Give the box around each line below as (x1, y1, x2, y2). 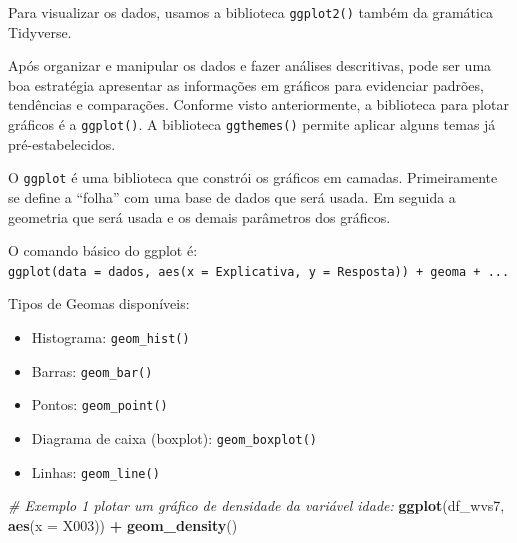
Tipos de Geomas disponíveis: (8, 293, 190, 314)
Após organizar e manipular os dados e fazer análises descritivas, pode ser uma (8, 55, 492, 76)
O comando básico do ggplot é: (8, 240, 198, 261)
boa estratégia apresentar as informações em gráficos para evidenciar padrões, (8, 74, 484, 95)
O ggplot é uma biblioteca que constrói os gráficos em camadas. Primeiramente (8, 167, 498, 188)
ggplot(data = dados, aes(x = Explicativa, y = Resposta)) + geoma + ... (8, 264, 510, 279)
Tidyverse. (8, 21, 72, 42)
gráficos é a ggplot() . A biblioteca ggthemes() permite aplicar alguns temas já (8, 114, 496, 135)
